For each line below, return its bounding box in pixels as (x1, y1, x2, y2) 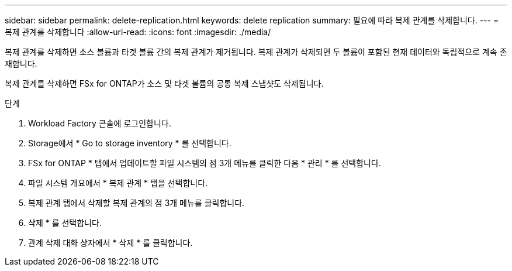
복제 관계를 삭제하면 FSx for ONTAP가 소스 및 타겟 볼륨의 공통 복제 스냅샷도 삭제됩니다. (5, 78, 324, 88)
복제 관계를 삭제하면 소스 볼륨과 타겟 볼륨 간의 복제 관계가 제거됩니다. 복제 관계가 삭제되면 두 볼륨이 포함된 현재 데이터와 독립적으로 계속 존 (5, 47, 507, 57)
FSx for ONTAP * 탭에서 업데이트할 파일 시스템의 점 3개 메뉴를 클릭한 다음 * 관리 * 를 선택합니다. (28, 158, 381, 168)
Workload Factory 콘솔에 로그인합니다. (28, 118, 171, 128)
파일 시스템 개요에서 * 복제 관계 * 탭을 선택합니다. (28, 178, 208, 188)
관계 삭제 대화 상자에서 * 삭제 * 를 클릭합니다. (28, 238, 193, 248)
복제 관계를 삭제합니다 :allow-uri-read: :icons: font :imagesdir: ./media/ (5, 27, 271, 37)
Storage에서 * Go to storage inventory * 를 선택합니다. (28, 138, 231, 148)
